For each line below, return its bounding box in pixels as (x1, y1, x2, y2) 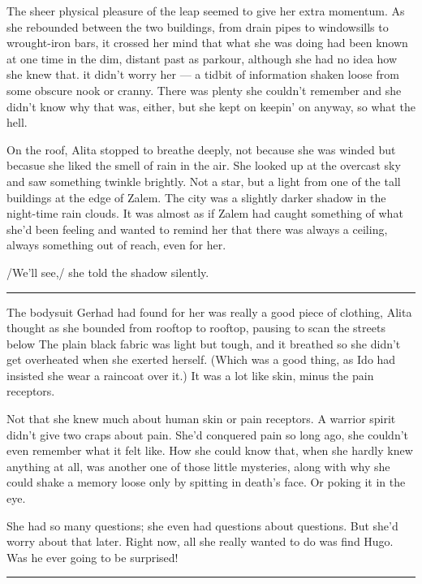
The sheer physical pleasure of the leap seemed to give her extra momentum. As (6, 2, 405, 19)
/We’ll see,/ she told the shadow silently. (6, 263, 209, 280)
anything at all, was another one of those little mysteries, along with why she (6, 457, 390, 474)
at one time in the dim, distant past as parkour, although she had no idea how (6, 50, 398, 67)
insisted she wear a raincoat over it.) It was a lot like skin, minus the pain (6, 366, 374, 383)
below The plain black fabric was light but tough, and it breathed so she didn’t (6, 335, 401, 352)
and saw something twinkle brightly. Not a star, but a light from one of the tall (6, 172, 401, 189)
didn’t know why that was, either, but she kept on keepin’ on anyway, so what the (6, 97, 416, 115)
